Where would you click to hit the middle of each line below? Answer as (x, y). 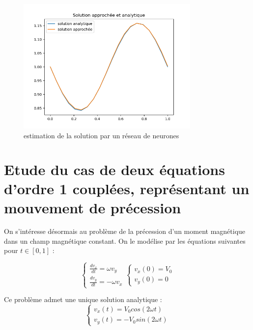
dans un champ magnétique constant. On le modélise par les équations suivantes (125, 241)
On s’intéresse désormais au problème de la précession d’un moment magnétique (125, 231)
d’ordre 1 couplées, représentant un (127, 188)
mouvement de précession (93, 208)
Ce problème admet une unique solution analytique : (83, 299)
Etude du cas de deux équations (114, 169)
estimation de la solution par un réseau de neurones (101, 135)
